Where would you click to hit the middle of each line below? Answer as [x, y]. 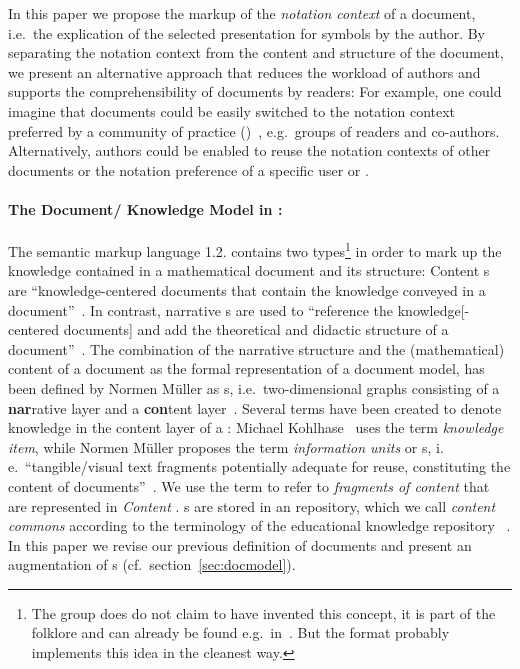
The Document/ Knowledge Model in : [145, 208]
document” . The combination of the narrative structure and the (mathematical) [256, 348]
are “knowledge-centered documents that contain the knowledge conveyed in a [247, 289]
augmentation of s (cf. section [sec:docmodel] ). [152, 564]
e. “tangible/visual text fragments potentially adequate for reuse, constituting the [259, 466]
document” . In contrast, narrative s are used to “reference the [201, 309]
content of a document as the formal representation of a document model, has [246, 368]
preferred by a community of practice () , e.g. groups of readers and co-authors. [254, 130]
